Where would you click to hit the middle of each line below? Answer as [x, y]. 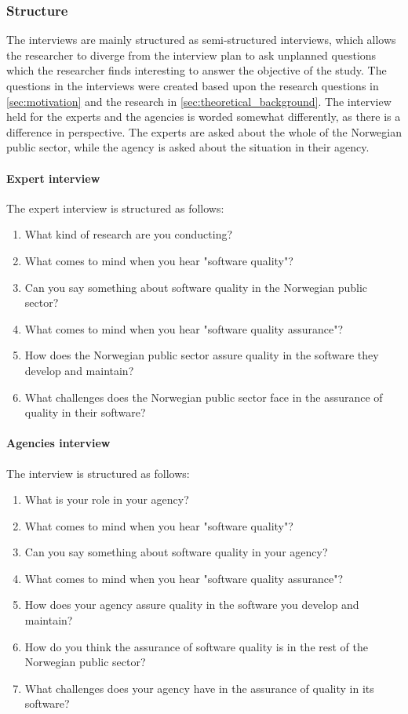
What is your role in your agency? [107, 499]
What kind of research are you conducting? [129, 234]
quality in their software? [85, 412]
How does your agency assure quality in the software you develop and [192, 605]
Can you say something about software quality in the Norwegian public [196, 287]
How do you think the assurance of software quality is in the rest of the [197, 646]
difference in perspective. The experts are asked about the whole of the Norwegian [204, 131]
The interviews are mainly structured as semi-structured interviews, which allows [201, 40]
